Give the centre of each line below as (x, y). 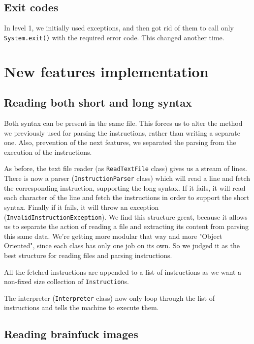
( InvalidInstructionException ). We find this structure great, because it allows (126, 216)
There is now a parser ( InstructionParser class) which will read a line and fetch (127, 178)
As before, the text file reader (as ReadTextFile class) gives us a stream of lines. (126, 168)
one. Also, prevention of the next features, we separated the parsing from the (120, 142)
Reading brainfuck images (71, 334)
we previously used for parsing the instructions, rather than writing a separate (122, 132)
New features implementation (106, 71)
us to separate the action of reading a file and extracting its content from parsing (127, 226)
